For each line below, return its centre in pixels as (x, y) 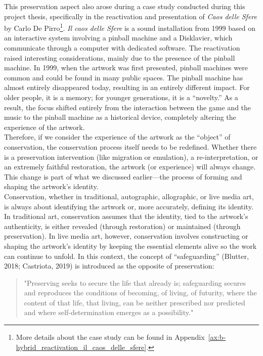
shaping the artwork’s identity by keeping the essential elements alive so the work (130, 246)
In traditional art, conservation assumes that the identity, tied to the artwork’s (126, 216)
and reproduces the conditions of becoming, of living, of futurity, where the (140, 293)
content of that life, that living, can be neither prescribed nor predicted (135, 302)
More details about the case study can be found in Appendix (110, 337)
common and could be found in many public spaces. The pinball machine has (124, 77)
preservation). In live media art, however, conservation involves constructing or (126, 236)
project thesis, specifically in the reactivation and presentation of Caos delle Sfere (130, 16)
